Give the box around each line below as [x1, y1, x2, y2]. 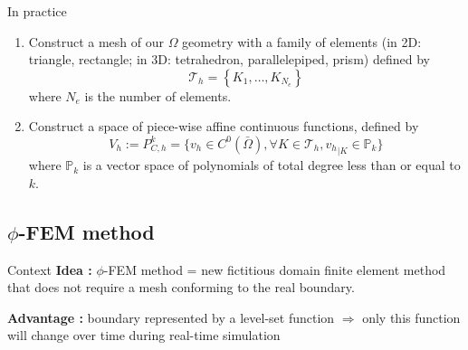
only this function [362, 307, 461, 326]
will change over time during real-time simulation [7, 326, 281, 345]
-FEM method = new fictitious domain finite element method [103, 260, 446, 279]
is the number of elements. [84, 86, 232, 105]
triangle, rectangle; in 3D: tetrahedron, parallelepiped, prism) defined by [28, 50, 430, 69]
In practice [7, 2, 67, 20]
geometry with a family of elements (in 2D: [182, 32, 422, 51]
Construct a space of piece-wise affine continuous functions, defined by [28, 117, 419, 136]
